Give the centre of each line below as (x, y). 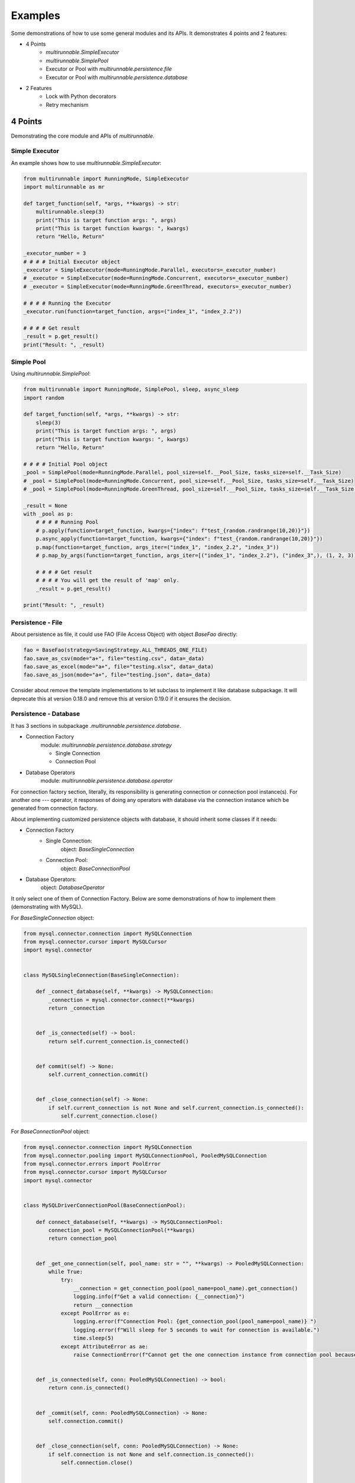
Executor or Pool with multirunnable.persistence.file (109, 69)
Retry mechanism (67, 104)
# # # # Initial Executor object (72, 262)
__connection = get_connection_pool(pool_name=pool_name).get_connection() (185, 1288)
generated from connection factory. (54, 808)
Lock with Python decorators (81, 96)
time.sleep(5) (94, 1338)
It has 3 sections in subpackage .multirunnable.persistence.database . (96, 725)
